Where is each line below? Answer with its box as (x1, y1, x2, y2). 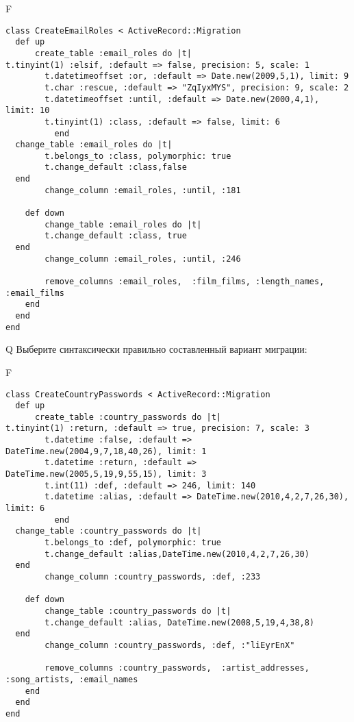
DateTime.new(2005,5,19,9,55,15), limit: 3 (5, 469, 207, 480)
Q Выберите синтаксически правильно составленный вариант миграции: (5, 342, 307, 356)
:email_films (5, 288, 64, 298)
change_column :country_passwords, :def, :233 (45, 572, 261, 582)
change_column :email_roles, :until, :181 (45, 185, 241, 195)
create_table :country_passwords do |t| (34, 412, 221, 422)
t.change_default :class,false (45, 162, 187, 173)
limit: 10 (5, 105, 50, 116)
